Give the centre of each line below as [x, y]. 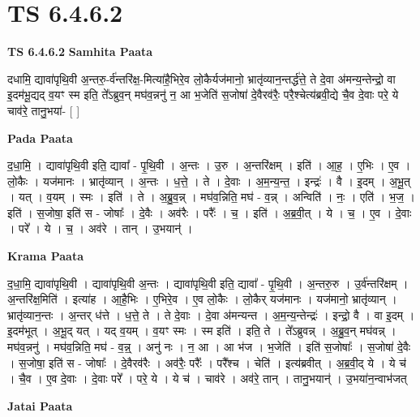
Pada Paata [40, 138]
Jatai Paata [40, 405]
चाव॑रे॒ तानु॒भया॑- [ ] [44, 110]
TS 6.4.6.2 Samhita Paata [80, 52]
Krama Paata [45, 256]
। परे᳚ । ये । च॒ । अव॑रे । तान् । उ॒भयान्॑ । [100, 228]
